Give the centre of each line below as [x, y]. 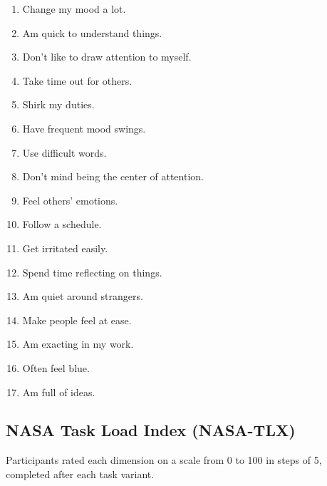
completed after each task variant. [80, 474]
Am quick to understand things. [92, 32]
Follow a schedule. [62, 224]
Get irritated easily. [65, 248]
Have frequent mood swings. [84, 128]
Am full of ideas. [59, 392]
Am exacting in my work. [78, 344]
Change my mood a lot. [74, 9]
